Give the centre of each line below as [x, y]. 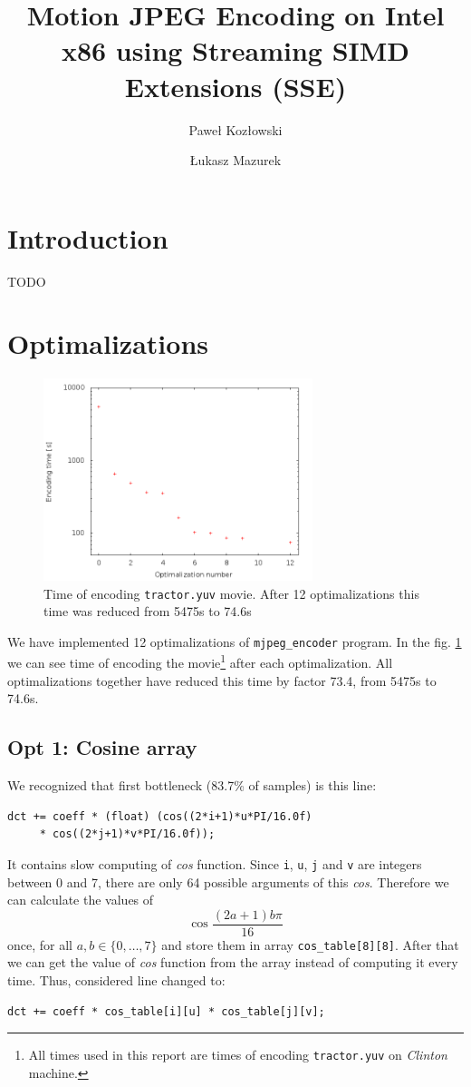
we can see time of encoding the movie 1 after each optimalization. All [200, 661]
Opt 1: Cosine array [102, 747]
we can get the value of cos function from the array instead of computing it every [233, 962]
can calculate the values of [81, 900]
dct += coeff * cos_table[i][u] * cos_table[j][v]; [166, 1011]
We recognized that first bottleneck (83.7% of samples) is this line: [192, 785]
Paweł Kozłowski [235, 129]
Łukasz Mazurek [235, 160]
